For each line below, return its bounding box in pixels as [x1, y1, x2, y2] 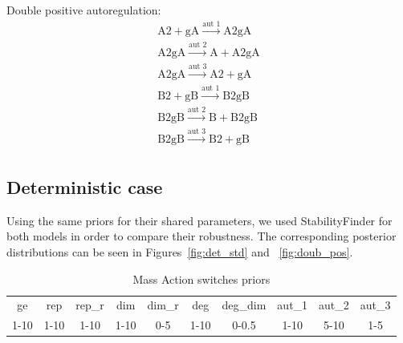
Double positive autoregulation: [6, 2, 161, 18]
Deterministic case [6, 174, 163, 199]
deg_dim [222, 297, 267, 313]
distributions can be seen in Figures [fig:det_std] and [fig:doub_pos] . [6, 243, 353, 260]
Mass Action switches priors [132, 270, 271, 287]
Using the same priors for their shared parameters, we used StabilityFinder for [6, 212, 393, 228]
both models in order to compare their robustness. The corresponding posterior [6, 228, 397, 244]
